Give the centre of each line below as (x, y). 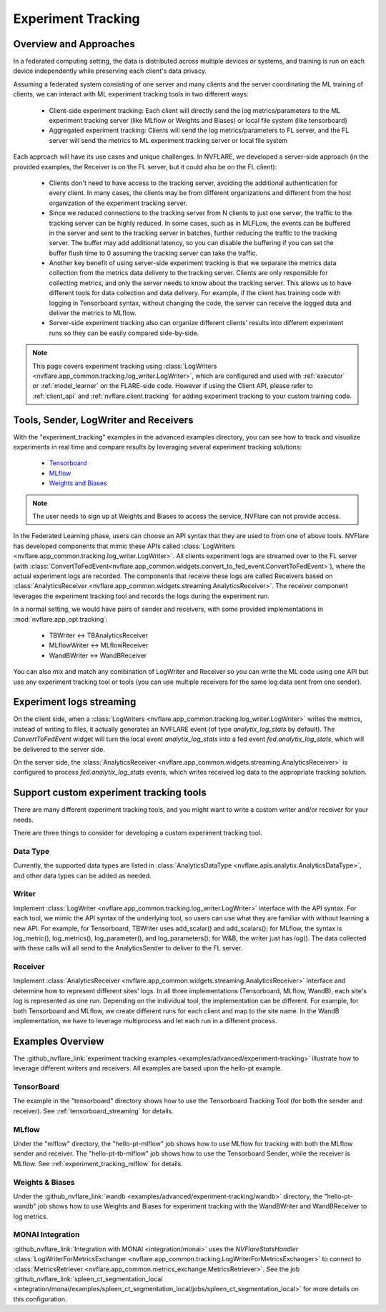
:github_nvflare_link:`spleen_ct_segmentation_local (88, 1278)
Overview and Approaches (74, 44)
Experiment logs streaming (75, 702)
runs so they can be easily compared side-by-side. (124, 333)
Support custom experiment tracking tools (110, 793)
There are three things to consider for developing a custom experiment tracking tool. (138, 833)
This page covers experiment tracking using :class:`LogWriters (125, 366)
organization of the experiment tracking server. (118, 203)
